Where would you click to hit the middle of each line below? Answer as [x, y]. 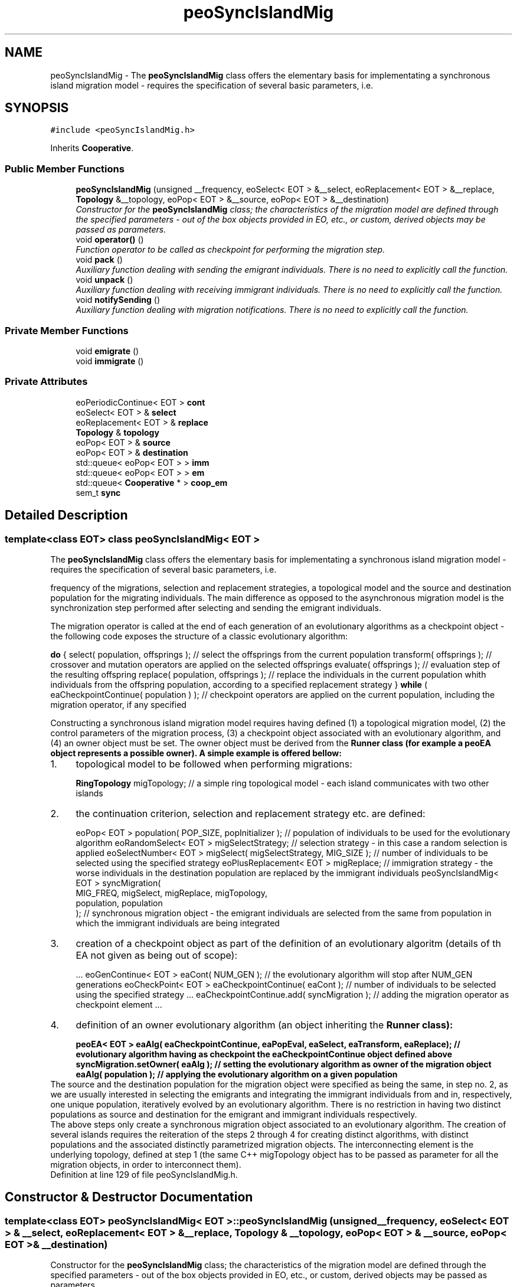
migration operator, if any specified [118, 704]
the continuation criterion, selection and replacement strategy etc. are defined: [251, 813]
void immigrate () [110, 361]
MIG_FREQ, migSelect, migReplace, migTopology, [171, 893]
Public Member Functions [65, 169]
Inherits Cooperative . [92, 148]
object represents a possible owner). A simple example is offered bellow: [196, 753]
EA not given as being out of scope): [157, 955]
